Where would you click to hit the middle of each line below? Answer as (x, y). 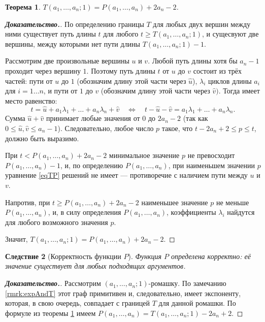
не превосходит (211, 155)
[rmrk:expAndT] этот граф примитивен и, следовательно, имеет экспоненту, (123, 293)
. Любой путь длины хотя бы (193, 61)
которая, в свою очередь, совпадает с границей (78, 303)
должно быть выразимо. (42, 138)
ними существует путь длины (51, 34)
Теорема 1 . (23, 7)
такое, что (177, 128)
